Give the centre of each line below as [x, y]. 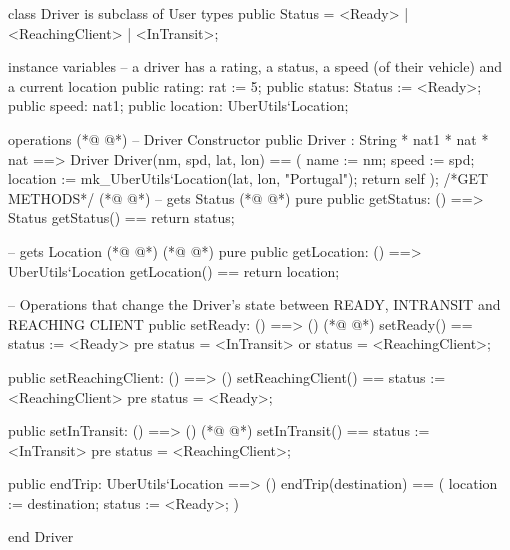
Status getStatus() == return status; [121, 217]
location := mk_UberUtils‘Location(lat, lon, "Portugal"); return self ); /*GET [248, 178]
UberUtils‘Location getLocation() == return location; [174, 270]
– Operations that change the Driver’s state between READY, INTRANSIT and [254, 304]
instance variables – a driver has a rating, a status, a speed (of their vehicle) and [255, 66]
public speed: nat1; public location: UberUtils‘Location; [178, 105]
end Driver [41, 536]
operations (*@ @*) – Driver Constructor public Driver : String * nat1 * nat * [248, 138]
